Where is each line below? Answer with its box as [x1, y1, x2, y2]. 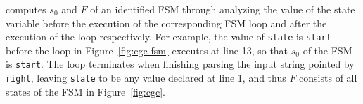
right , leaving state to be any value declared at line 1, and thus [6, 70, 286, 85]
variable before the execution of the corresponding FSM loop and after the [6, 15, 327, 30]
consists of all [299, 70, 357, 85]
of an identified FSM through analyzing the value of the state [90, 2, 355, 16]
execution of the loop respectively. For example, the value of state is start [6, 29, 331, 44]
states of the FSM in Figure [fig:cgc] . [6, 84, 165, 98]
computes [6, 2, 46, 16]
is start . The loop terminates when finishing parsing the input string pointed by [6, 57, 355, 71]
